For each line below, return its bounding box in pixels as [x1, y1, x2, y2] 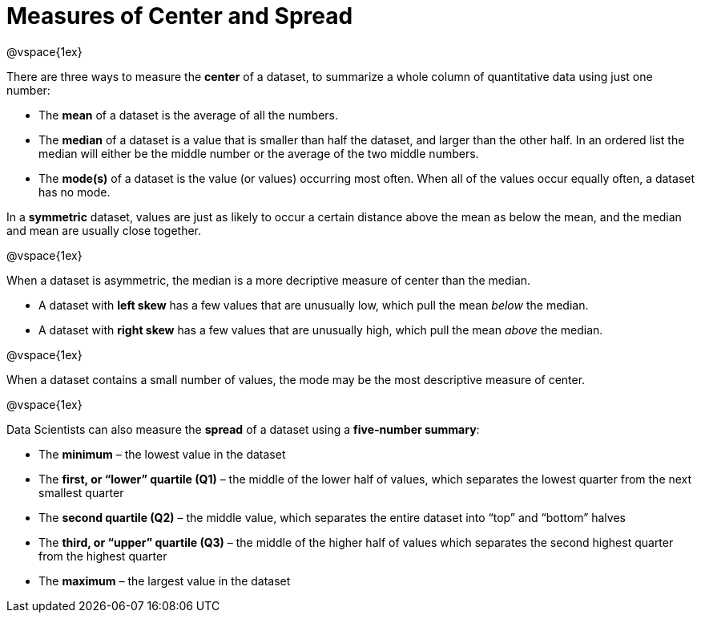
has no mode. [38, 184, 111, 199]
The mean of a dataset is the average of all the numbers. [38, 107, 338, 122]
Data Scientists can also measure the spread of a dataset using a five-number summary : [6, 422, 480, 436]
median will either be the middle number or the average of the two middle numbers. [38, 146, 479, 160]
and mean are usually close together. [6, 223, 202, 237]
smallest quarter [38, 485, 124, 500]
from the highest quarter [38, 548, 167, 563]
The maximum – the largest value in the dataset [38, 573, 291, 588]
